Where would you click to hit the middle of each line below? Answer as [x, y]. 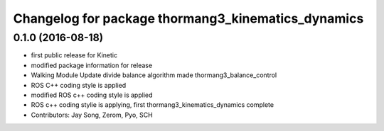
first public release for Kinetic [74, 55]
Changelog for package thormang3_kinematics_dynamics [188, 18]
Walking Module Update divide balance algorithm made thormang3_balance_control [154, 75]
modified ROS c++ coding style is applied [92, 95]
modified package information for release [92, 65]
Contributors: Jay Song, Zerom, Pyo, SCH [92, 115]
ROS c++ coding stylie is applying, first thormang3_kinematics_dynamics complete [152, 105]
